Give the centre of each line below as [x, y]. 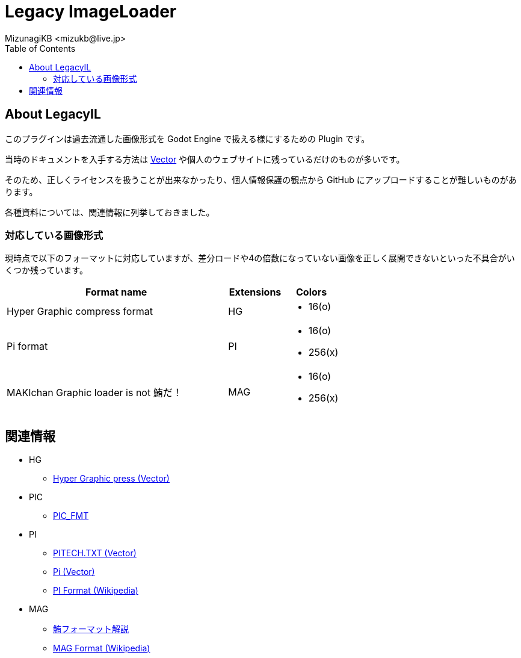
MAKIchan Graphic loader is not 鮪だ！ [94, 393]
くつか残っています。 [46, 270]
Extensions [255, 292]
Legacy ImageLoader [91, 11]
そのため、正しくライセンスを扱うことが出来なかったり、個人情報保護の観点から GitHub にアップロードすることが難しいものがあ [261, 179]
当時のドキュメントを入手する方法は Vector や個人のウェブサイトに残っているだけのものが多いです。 [205, 159]
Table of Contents [40, 48]
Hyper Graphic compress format [80, 312]
